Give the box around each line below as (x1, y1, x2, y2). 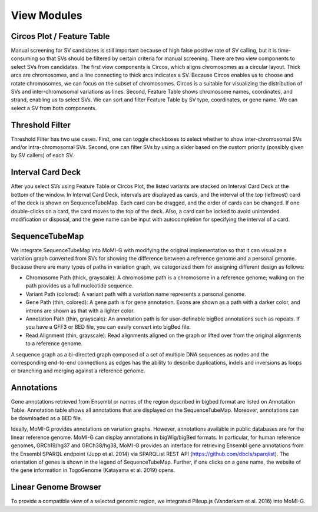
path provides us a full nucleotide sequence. (25, 282, 134, 289)
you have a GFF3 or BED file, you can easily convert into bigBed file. (25, 323, 191, 331)
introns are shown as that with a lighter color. (25, 307, 135, 314)
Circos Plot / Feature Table (11, 31, 110, 41)
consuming (11, 55, 38, 62)
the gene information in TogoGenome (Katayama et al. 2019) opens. (11, 467, 175, 474)
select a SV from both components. (11, 104, 97, 111)
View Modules (11, 9, 82, 22)
